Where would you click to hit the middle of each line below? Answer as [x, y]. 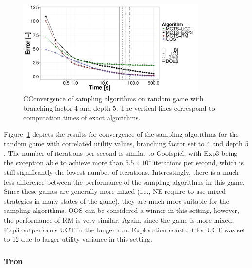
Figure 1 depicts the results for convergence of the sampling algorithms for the [121, 134]
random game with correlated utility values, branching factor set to [104, 144]
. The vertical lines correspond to [165, 108]
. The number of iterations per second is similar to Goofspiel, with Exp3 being [121, 153]
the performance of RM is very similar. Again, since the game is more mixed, [119, 220]
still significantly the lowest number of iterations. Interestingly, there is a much [121, 172]
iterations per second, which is [198, 163]
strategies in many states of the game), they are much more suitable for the [117, 201]
